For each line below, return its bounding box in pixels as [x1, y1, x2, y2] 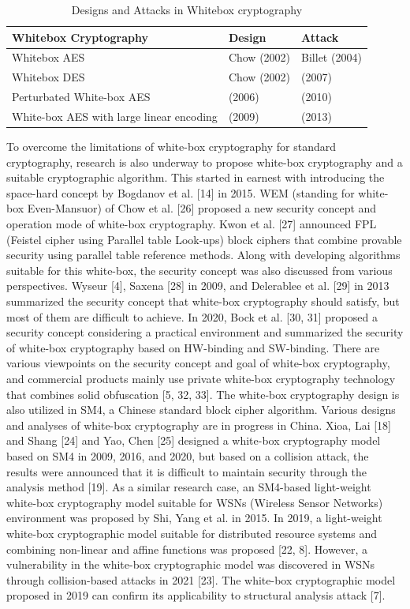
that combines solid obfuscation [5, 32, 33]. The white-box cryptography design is [6, 385, 400, 402]
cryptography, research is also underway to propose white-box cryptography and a [6, 153, 403, 170]
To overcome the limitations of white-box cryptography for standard [6, 138, 337, 155]
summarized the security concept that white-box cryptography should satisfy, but [6, 293, 400, 309]
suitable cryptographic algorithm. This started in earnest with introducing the [6, 169, 385, 186]
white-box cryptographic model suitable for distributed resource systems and [6, 524, 378, 541]
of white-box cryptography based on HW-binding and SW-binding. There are [6, 339, 380, 355]
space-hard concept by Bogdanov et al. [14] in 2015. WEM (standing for [6, 184, 355, 201]
